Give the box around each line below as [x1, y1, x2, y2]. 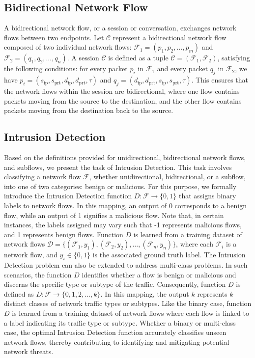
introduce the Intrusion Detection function [4, 191, 132, 201]
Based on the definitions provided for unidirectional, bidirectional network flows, [4, 152, 246, 162]
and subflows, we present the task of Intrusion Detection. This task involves [4, 162, 232, 172]
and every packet [157, 63, 208, 74]
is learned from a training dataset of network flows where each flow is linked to [12, 308, 249, 318]
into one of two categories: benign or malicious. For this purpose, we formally [4, 181, 237, 191]
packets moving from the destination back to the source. [4, 105, 173, 115]
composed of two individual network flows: [4, 42, 132, 52]
